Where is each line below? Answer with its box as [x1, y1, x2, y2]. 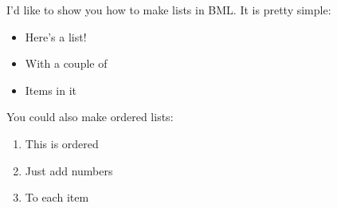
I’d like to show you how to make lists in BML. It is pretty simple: [6, 2, 331, 18]
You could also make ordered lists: [6, 108, 174, 125]
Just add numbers [25, 162, 113, 179]
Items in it [25, 81, 77, 98]
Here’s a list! [25, 28, 87, 45]
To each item [25, 189, 89, 206]
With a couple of [25, 55, 108, 72]
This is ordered [25, 135, 99, 151]
